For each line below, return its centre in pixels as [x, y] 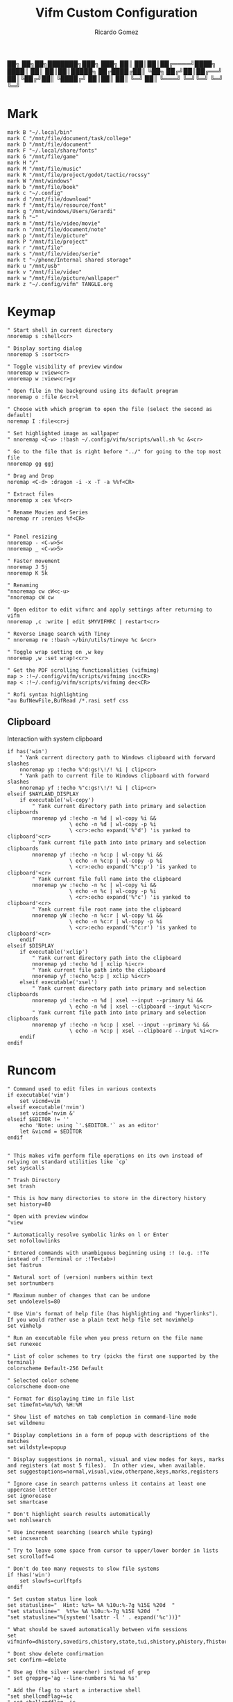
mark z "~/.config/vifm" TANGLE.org [60, 284]
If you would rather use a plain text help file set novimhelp [101, 1320]
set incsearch [28, 1538]
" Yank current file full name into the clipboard [107, 879]
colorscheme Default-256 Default [55, 1368]
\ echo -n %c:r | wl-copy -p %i [116, 921]
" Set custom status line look [52, 1599]
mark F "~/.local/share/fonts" [52, 151]
